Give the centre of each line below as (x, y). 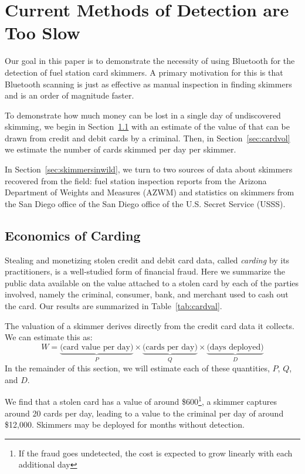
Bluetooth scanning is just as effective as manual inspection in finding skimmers (148, 84)
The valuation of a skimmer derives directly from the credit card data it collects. (150, 325)
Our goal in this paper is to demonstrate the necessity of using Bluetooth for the (150, 61)
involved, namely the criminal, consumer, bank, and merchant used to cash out (147, 294)
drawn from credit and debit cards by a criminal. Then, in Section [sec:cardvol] (148, 138)
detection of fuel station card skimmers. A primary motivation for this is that (144, 72)
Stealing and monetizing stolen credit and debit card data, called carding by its (147, 260)
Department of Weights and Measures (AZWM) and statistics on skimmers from (150, 192)
